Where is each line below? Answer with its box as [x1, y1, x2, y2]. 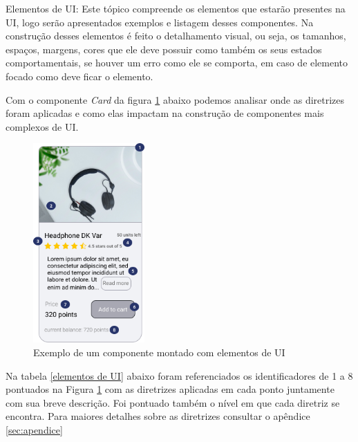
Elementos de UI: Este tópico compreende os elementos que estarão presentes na [6, 1, 346, 15]
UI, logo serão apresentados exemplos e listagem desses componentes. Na [6, 15, 314, 29]
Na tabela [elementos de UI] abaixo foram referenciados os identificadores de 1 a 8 [6, 368, 353, 383]
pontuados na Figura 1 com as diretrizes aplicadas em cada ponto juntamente [6, 382, 335, 396]
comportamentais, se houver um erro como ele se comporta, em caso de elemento [6, 55, 348, 70]
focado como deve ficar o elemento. [6, 68, 153, 83]
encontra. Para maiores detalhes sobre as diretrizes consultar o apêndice [6, 409, 310, 423]
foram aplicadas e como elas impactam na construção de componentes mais [6, 106, 324, 120]
